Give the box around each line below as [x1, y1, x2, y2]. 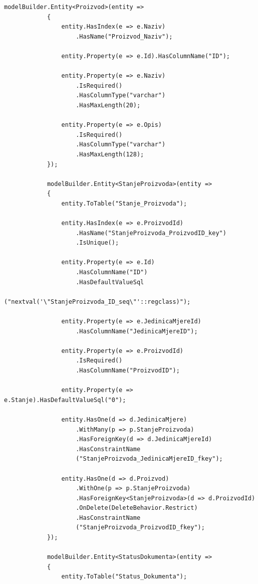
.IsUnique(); [76, 239, 119, 247]
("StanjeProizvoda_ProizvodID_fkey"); [76, 524, 205, 531]
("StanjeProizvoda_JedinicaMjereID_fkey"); [76, 455, 223, 463]
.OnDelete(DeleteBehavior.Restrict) [76, 504, 198, 512]
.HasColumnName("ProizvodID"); [76, 366, 180, 374]
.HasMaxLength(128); [76, 150, 144, 158]
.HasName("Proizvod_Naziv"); [76, 33, 173, 40]
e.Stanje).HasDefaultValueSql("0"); [4, 396, 126, 404]
